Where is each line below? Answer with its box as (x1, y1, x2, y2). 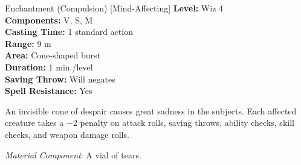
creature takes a (5, 116, 64, 129)
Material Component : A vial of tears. (5, 148, 141, 161)
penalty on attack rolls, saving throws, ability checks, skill (80, 116, 294, 129)
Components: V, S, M (5, 13, 93, 26)
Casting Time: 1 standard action (5, 25, 133, 38)
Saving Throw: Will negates (5, 72, 115, 85)
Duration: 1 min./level (5, 60, 93, 73)
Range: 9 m (5, 37, 51, 49)
